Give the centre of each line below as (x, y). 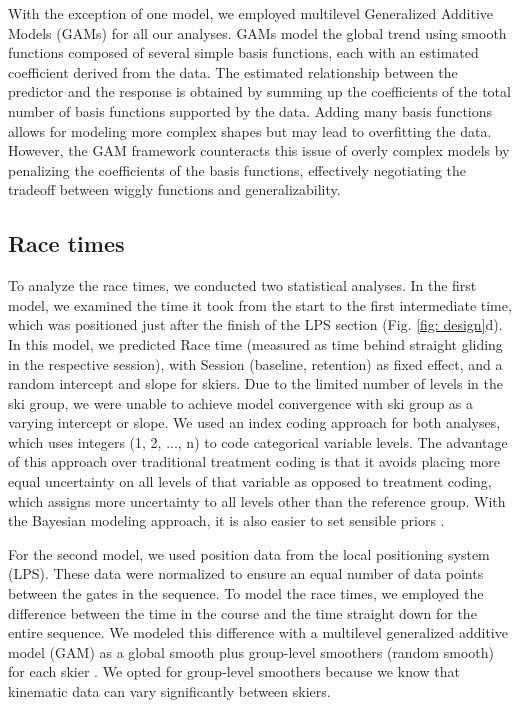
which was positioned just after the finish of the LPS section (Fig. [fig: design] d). (255, 324)
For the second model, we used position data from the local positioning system (249, 553)
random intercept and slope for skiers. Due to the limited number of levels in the (255, 383)
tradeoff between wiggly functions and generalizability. (174, 189)
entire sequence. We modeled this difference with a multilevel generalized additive (258, 632)
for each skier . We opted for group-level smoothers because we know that (234, 671)
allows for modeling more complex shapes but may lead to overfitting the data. (250, 130)
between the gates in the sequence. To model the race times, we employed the (246, 593)
